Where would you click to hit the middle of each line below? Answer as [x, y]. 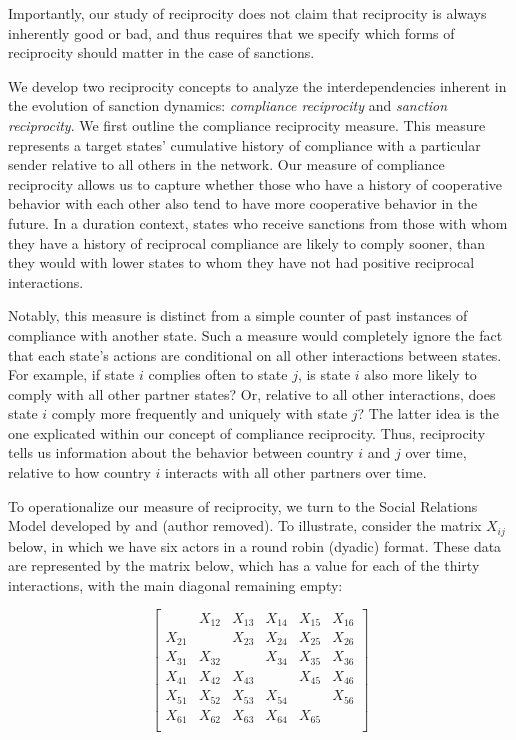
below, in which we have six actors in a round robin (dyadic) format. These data [255, 545]
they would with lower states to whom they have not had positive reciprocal [241, 262]
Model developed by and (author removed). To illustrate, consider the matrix [245, 525]
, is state [324, 374]
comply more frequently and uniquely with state [199, 413]
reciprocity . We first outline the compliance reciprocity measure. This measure [247, 124]
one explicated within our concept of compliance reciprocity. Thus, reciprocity [247, 432]
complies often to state [218, 374]
